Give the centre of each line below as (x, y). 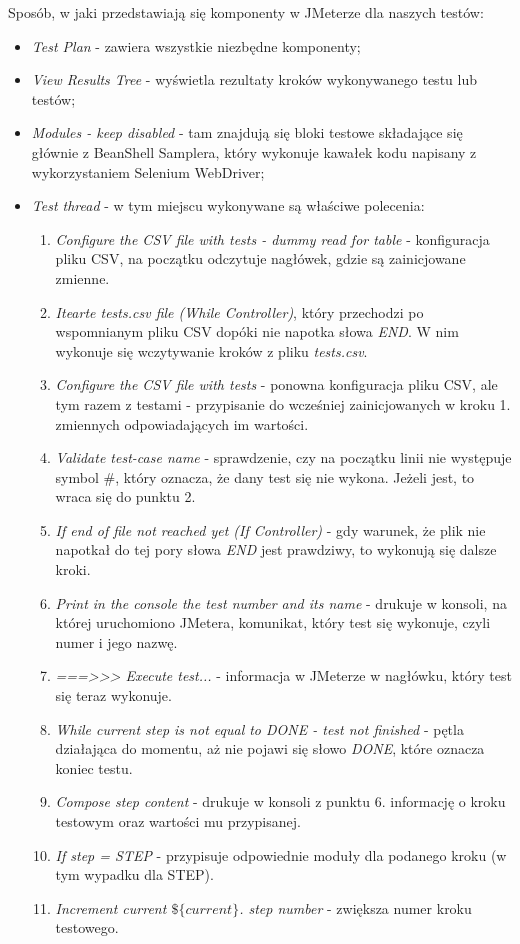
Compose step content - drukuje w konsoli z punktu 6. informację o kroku (280, 801)
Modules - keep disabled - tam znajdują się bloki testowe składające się (247, 132)
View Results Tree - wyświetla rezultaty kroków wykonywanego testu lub (254, 79)
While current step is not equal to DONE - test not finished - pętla (259, 728)
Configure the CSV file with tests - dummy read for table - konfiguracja (272, 238)
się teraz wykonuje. (113, 695)
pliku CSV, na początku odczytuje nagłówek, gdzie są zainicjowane (260, 258)
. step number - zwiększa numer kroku (355, 907)
